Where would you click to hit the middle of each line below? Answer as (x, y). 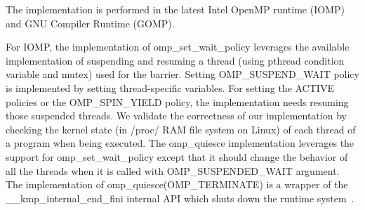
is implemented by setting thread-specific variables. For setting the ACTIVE (170, 87)
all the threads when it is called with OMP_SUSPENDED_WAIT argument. (173, 170)
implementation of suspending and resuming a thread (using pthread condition (175, 60)
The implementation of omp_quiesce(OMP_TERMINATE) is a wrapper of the (177, 184)
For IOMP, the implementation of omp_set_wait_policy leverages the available (178, 47)
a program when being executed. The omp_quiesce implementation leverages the (180, 143)
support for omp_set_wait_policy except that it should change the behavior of (177, 156)
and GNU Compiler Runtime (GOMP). (90, 23)
